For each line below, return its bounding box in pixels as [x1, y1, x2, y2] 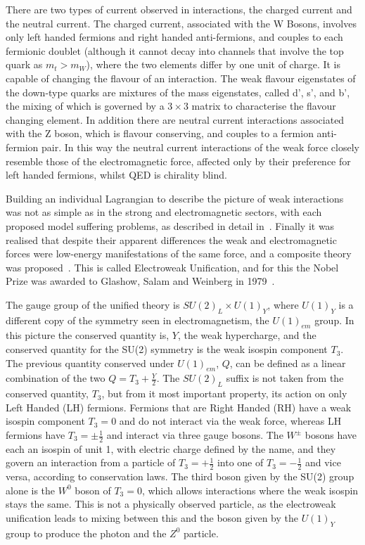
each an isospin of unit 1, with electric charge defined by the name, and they [6, 441, 336, 456]
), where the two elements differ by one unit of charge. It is [86, 57, 341, 72]
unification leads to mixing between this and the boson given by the [6, 511, 298, 525]
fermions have [6, 428, 65, 442]
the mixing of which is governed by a [6, 98, 165, 113]
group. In [314, 312, 354, 327]
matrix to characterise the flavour [191, 98, 336, 113]
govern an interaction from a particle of [6, 455, 176, 470]
